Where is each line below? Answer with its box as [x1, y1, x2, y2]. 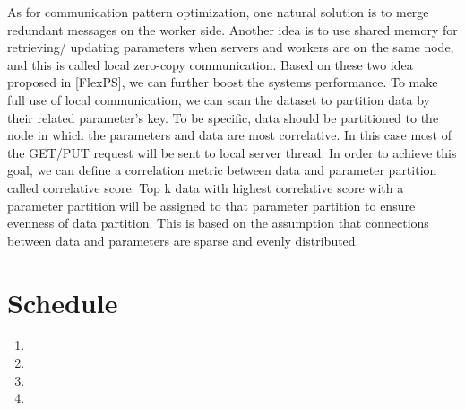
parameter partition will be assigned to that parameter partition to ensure [7, 196, 416, 214]
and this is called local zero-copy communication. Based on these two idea [7, 55, 413, 74]
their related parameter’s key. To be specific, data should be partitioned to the [7, 108, 439, 126]
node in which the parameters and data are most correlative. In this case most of [7, 126, 452, 144]
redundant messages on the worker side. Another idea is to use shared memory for [7, 20, 458, 39]
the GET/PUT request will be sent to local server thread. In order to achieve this [7, 143, 457, 161]
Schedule [7, 284, 118, 320]
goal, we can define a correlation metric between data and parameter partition [7, 161, 437, 179]
